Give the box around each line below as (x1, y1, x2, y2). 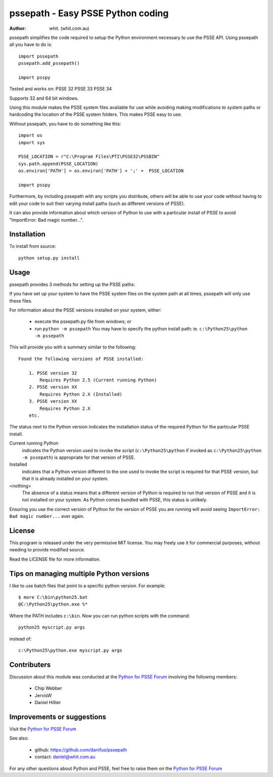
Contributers (9, 660, 51, 669)
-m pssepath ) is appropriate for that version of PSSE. (22, 454, 135, 460)
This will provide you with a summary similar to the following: (9, 344, 136, 350)
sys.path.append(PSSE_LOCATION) (18, 161, 99, 166)
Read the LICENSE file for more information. (9, 556, 101, 562)
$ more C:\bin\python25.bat (18, 594, 88, 600)
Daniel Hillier (34, 700, 61, 706)
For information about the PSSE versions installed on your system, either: (9, 307, 162, 313)
